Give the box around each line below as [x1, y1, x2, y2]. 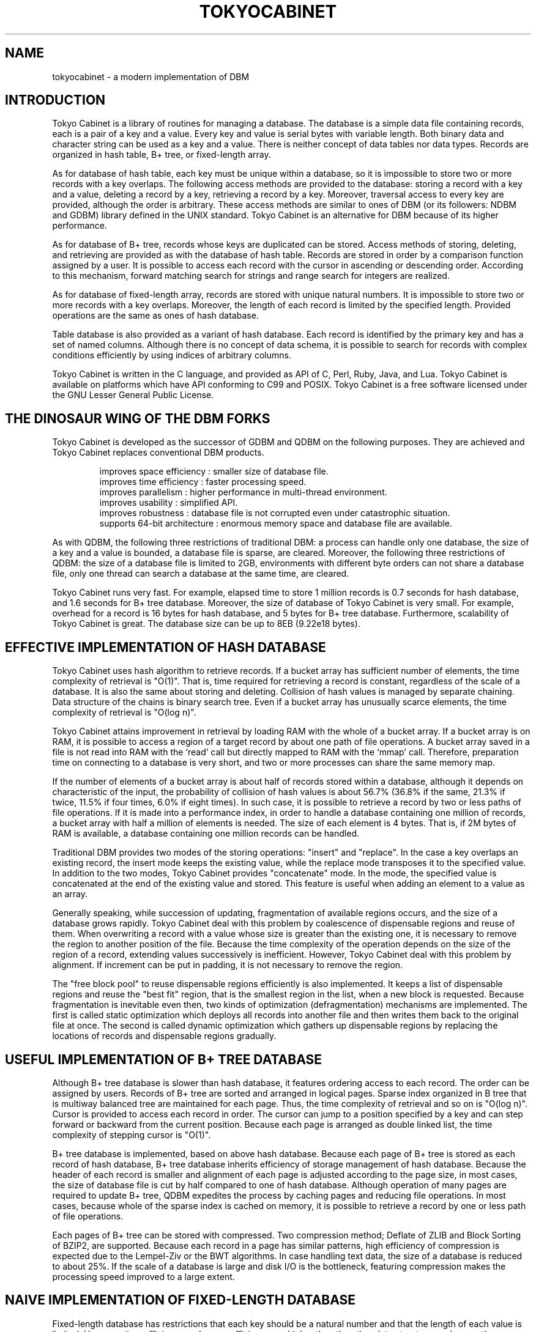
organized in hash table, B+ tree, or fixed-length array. [52, 149, 271, 160]
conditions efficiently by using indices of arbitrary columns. [52, 350, 291, 361]
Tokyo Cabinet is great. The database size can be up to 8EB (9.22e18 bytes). [52, 618, 360, 629]
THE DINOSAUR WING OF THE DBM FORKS [5, 410, 270, 426]
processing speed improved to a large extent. [52, 1271, 235, 1282]
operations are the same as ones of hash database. [52, 310, 259, 321]
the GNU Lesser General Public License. [52, 390, 214, 401]
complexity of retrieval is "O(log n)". [52, 707, 196, 718]
